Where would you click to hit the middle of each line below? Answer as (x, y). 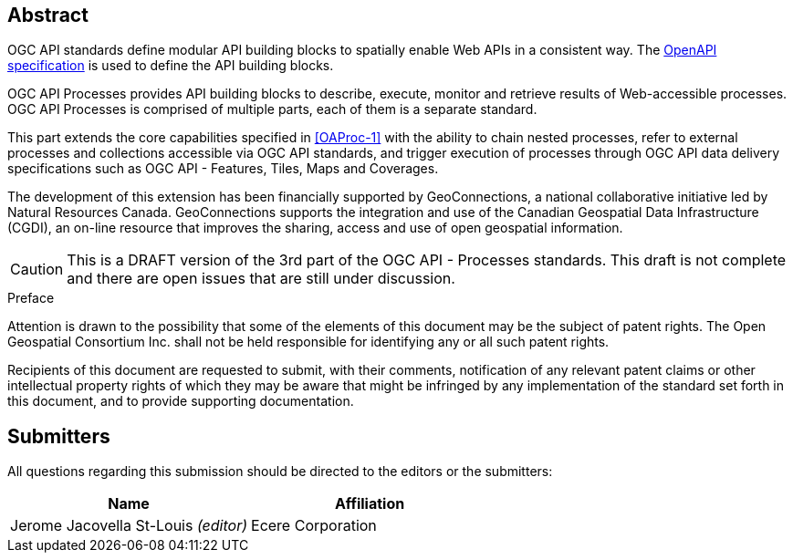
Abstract (48, 15)
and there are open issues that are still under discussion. (261, 279)
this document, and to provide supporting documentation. (181, 401)
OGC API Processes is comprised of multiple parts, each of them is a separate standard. (272, 109)
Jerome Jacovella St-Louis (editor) (129, 526)
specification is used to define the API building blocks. (171, 66)
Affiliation (370, 504)
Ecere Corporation (314, 526)
